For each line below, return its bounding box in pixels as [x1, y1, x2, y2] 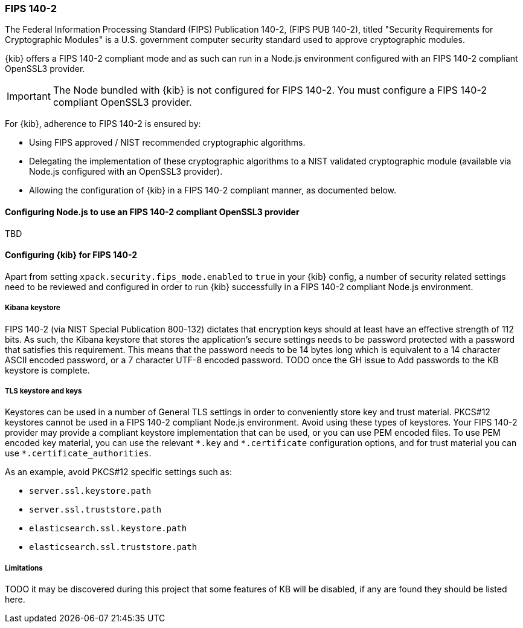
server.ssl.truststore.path [29, 505, 162, 515]
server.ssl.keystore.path [29, 486, 152, 496]
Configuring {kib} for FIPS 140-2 [5, 250, 137, 261]
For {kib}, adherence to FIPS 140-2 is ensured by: [5, 118, 201, 129]
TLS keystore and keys [5, 386, 82, 395]
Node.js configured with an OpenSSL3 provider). [29, 166, 223, 177]
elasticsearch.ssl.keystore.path [29, 523, 187, 534]
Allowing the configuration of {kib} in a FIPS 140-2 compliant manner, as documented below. [29, 185, 396, 196]
